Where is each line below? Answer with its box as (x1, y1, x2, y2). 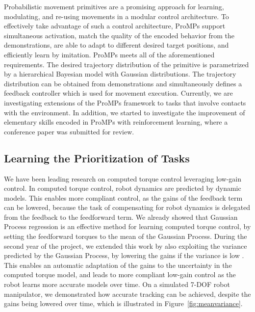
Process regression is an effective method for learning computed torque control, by (4, 221, 251, 232)
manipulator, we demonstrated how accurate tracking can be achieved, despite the (4, 288, 251, 299)
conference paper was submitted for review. (4, 126, 134, 136)
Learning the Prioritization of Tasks (4, 150, 190, 165)
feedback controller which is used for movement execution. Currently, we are (4, 88, 233, 98)
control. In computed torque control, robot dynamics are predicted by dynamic (4, 183, 241, 193)
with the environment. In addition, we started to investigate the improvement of (4, 107, 245, 117)
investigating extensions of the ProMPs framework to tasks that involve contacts (4, 97, 246, 107)
